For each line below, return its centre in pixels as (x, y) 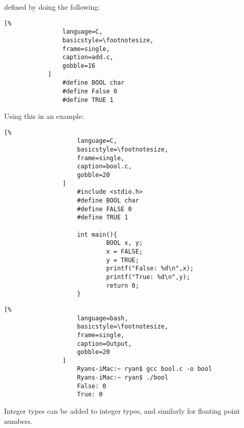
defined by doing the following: (52, 7)
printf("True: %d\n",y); (148, 277)
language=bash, (103, 318)
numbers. (18, 421)
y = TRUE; (123, 260)
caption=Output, (104, 344)
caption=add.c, (88, 57)
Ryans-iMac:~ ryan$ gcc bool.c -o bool (145, 369)
